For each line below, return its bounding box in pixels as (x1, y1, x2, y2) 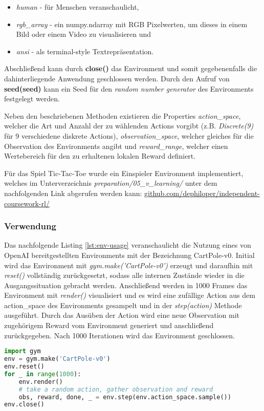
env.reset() (4, 363, 45, 370)
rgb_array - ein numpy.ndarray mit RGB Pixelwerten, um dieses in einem (16, 18, 248, 29)
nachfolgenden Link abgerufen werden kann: (4, 187, 142, 198)
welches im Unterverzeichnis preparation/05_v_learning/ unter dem (4, 178, 217, 188)
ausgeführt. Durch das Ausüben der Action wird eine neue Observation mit (4, 310, 239, 320)
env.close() (4, 401, 45, 408)
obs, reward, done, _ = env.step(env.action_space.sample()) (18, 393, 231, 401)
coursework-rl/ (4, 198, 50, 208)
